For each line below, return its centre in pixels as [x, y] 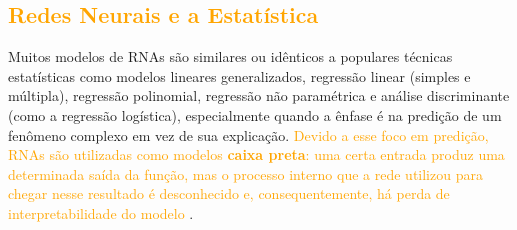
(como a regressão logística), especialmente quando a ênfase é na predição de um [255, 114]
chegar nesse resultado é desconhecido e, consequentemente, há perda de [229, 193]
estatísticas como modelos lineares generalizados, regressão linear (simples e [239, 75]
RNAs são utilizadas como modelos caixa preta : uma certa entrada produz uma [256, 154]
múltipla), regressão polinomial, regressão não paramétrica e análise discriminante [259, 95]
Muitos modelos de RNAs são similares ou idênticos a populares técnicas [230, 56]
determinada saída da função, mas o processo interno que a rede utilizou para [245, 173]
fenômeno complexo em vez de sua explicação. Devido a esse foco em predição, [248, 134]
